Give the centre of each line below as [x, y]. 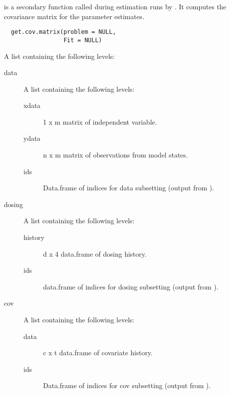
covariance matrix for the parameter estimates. [74, 16]
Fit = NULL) [83, 40]
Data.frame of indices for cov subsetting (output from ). [127, 385]
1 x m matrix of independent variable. [100, 121]
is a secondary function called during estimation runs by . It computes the [115, 6]
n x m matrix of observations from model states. [115, 155]
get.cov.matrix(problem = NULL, [64, 32]
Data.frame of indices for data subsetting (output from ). [129, 188]
